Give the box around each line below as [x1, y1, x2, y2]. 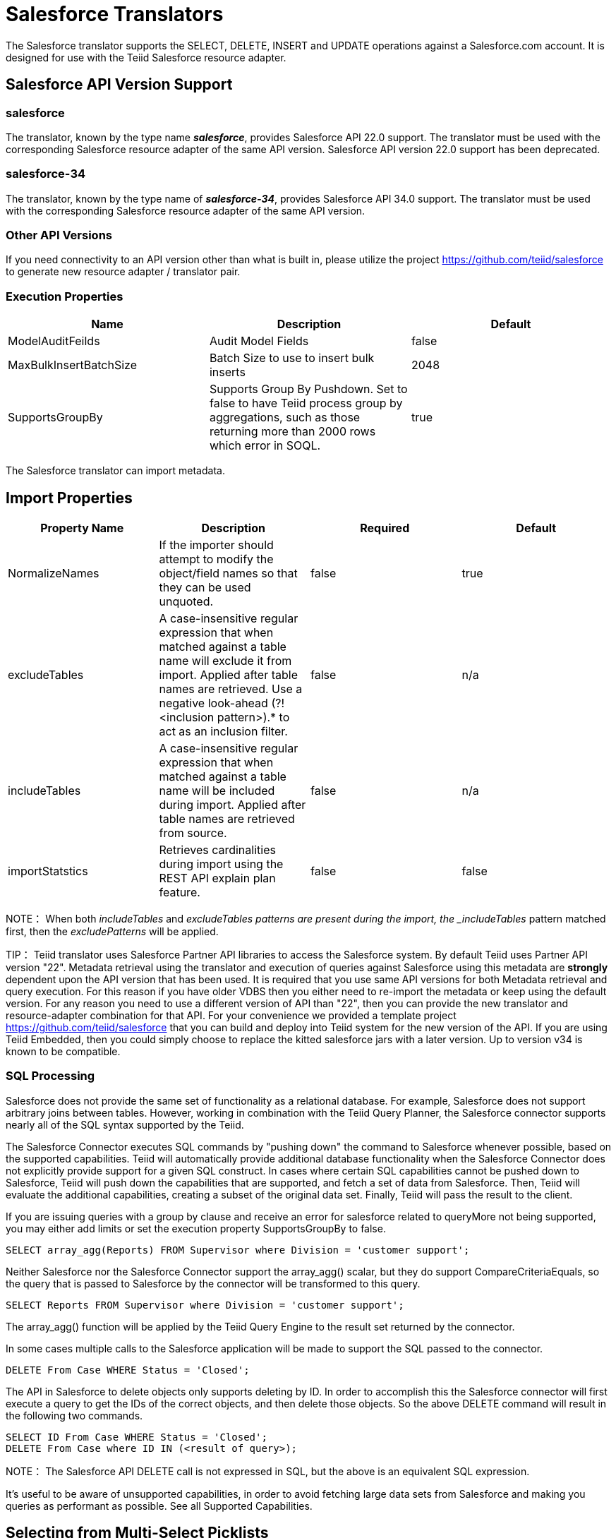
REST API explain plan [159, 871, 276, 886]
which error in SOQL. [209, 438, 321, 453]
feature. [159, 885, 200, 900]
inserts [209, 365, 246, 380]
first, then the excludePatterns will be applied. [6, 925, 219, 938]
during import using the [159, 857, 284, 872]
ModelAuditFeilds [8, 334, 100, 349]
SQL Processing [6, 1069, 95, 1083]
